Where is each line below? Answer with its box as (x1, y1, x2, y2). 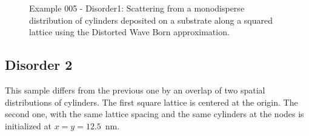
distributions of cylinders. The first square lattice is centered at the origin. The (5, 95, 298, 108)
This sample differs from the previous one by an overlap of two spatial (5, 83, 265, 96)
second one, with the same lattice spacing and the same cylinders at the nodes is (5, 107, 304, 120)
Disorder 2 (5, 55, 73, 74)
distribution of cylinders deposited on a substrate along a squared (29, 13, 273, 26)
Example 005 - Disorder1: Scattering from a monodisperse (29, 2, 245, 14)
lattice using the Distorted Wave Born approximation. (29, 25, 230, 38)
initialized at (5, 119, 52, 132)
